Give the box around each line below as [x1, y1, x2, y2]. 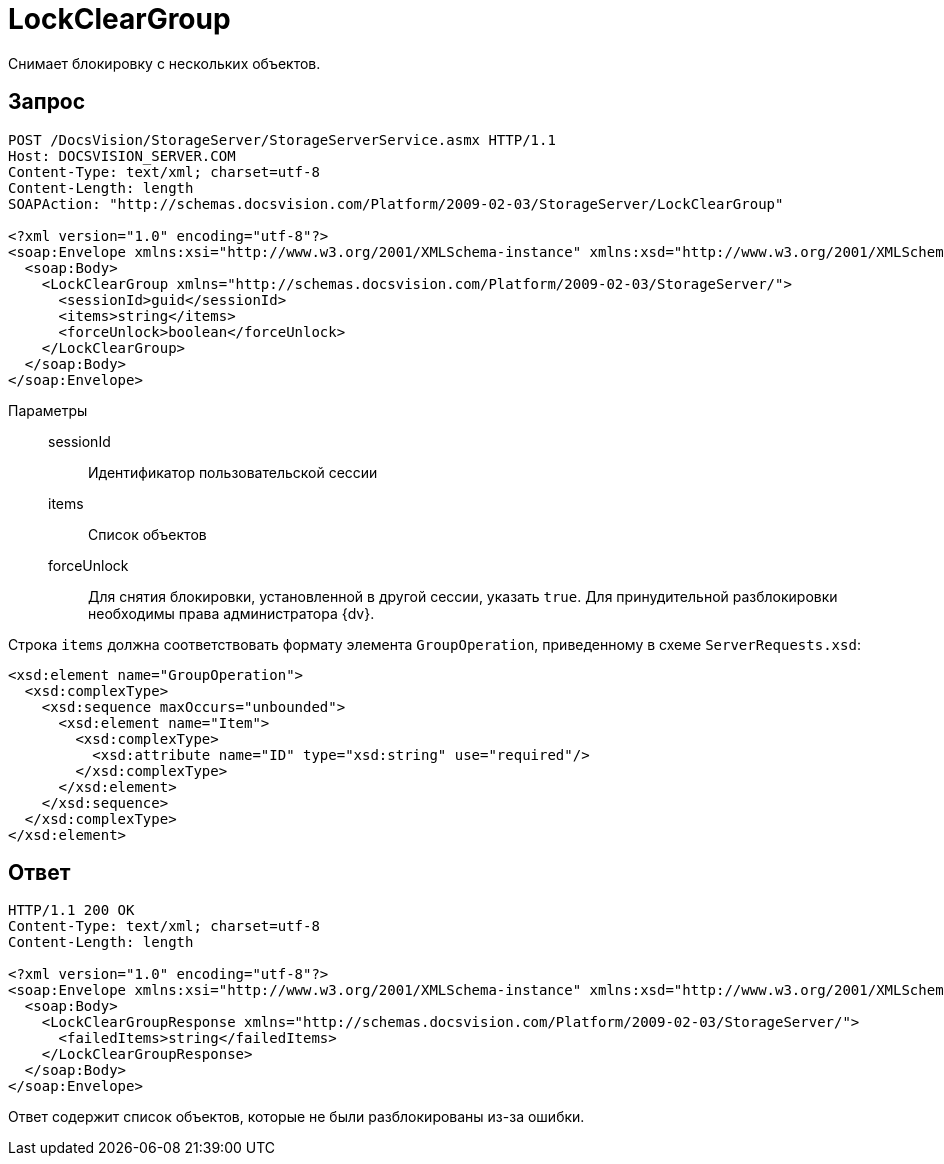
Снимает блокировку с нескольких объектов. [8, 54, 321, 72]
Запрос [8, 89, 86, 115]
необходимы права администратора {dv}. [88, 604, 375, 622]
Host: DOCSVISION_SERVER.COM [8, 147, 236, 164]
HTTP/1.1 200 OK [8, 902, 135, 919]
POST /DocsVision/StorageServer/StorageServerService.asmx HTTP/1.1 [8, 131, 556, 148]
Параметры [8, 401, 88, 419]
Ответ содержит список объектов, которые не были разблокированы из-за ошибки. [8, 1108, 585, 1126]
